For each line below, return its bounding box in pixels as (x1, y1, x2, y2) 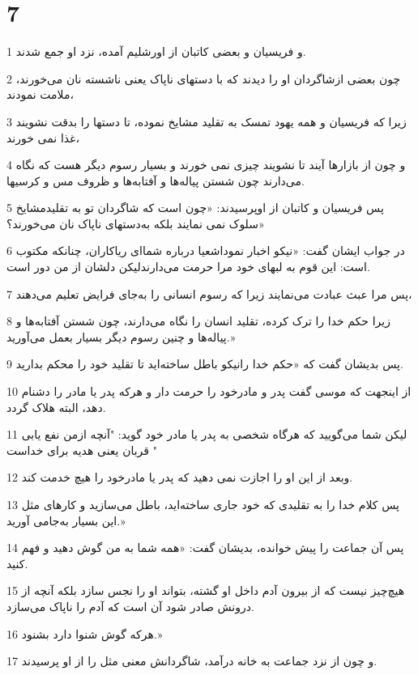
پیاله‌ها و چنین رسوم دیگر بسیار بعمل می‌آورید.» (6, 328, 236, 345)
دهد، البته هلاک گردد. (6, 398, 106, 415)
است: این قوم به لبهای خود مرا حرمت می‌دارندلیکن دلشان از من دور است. (6, 258, 370, 275)
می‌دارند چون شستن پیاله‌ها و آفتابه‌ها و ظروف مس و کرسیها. (6, 172, 305, 189)
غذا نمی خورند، (6, 129, 79, 146)
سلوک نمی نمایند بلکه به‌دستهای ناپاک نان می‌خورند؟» (6, 214, 265, 231)
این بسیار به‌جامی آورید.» (6, 512, 126, 529)
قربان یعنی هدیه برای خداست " (6, 441, 157, 458)
